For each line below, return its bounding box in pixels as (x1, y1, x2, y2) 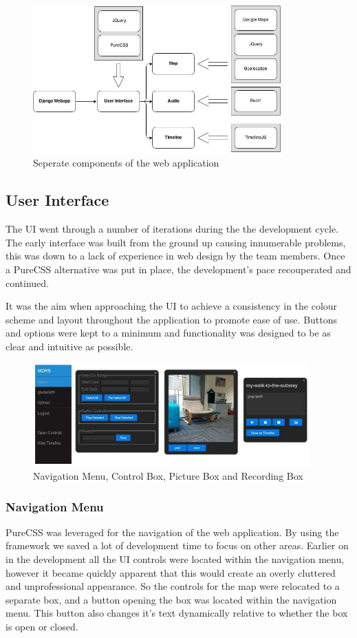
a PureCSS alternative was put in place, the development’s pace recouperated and (6, 262, 351, 276)
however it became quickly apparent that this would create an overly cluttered (6, 565, 336, 579)
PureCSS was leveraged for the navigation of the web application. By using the (6, 524, 339, 539)
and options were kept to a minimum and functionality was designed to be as (6, 326, 331, 340)
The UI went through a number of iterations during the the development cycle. (6, 222, 339, 236)
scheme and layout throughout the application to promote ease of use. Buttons (6, 312, 338, 326)
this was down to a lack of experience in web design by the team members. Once (6, 248, 345, 263)
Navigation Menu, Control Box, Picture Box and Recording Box (33, 468, 303, 482)
